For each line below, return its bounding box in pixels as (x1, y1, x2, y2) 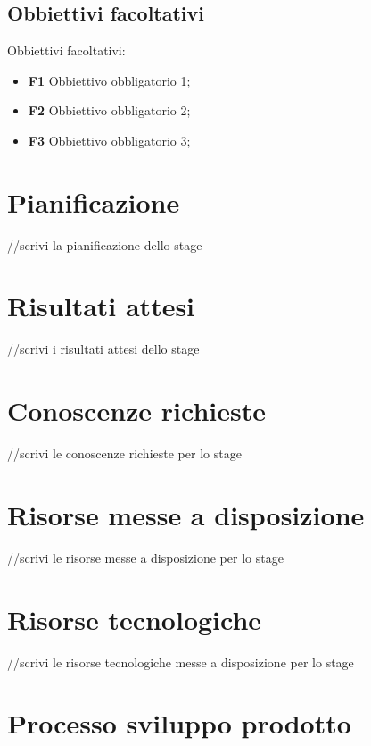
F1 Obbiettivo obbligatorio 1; (28, 71, 191, 89)
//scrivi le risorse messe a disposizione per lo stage (7, 548, 284, 566)
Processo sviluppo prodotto (7, 705, 351, 742)
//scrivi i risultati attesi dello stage (7, 339, 200, 358)
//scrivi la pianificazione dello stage (7, 235, 202, 254)
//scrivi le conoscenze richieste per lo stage (7, 444, 242, 463)
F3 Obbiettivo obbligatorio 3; (28, 130, 191, 149)
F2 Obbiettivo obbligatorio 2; (28, 101, 191, 120)
